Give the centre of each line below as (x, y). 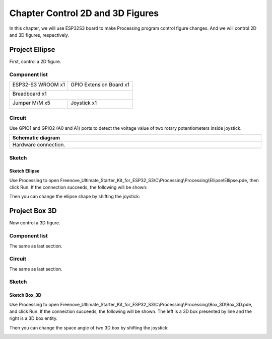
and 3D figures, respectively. (39, 35)
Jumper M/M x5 (31, 103)
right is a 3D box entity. (33, 318)
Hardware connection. (39, 145)
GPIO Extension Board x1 (100, 84)
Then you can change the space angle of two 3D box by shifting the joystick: (89, 327)
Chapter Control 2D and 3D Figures (84, 13)
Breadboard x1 (30, 94)
